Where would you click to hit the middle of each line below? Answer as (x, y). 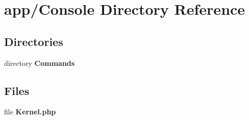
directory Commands (40, 63)
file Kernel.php (30, 112)
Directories (34, 41)
